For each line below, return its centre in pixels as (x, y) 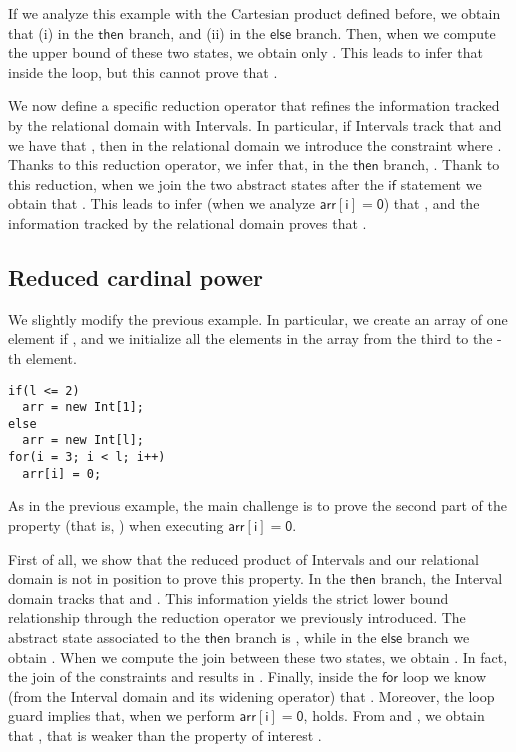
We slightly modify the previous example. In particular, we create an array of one (258, 318)
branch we (438, 637)
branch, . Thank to (441, 164)
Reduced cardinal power (136, 276)
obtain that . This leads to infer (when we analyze (162, 203)
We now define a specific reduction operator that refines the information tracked (254, 105)
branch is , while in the (306, 637)
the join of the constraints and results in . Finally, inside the (193, 676)
